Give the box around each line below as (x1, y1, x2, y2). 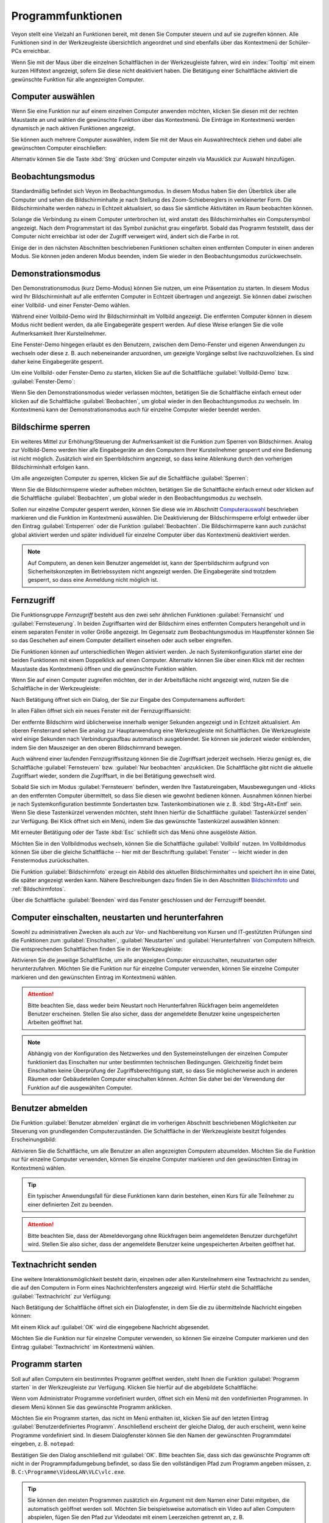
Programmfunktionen (11, 9, 122, 23)
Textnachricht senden (11, 1259, 97, 1270)
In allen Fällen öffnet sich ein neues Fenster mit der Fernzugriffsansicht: (11, 707, 191, 715)
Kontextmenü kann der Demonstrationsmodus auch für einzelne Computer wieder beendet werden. (11, 406, 261, 413)
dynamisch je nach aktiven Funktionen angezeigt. (11, 125, 136, 132)
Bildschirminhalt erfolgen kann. (11, 464, 90, 471)
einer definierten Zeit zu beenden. (27, 1201, 113, 1208)
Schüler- (288, 38, 311, 46)
